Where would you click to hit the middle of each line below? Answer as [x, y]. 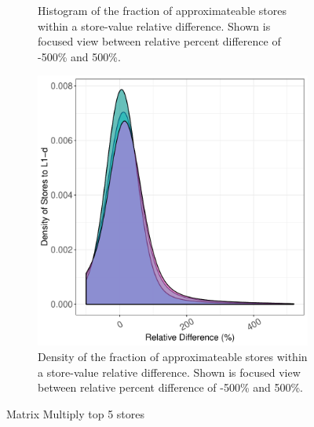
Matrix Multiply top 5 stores [76, 413]
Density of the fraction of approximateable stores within [173, 356]
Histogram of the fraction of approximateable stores [162, 10]
